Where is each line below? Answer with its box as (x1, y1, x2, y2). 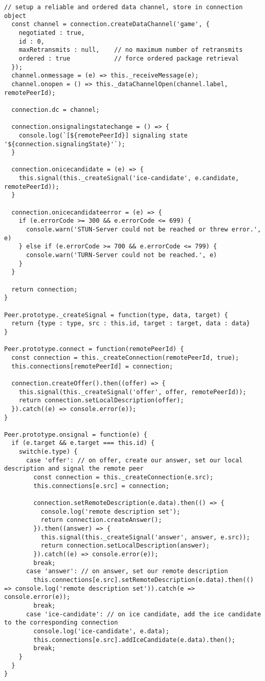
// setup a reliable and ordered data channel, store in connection (4, 4, 243, 11)
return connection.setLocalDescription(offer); (18, 397, 184, 404)
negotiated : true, (18, 29, 85, 36)
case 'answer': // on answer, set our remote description (26, 568, 228, 575)
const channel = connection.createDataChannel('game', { (11, 21, 210, 28)
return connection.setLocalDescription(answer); (40, 542, 210, 550)
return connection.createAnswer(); (40, 516, 162, 524)
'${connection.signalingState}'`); (4, 140, 126, 148)
